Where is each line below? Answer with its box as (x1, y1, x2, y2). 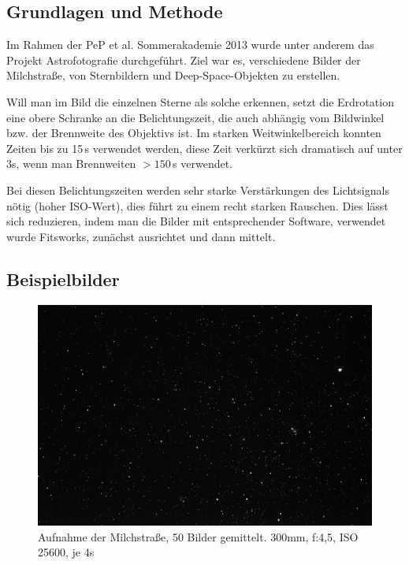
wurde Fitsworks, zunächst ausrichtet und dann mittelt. (6, 228, 276, 244)
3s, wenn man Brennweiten (6, 155, 136, 172)
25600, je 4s (38, 544, 95, 560)
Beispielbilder (6, 266, 120, 291)
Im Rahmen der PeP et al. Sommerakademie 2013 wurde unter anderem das (6, 36, 374, 53)
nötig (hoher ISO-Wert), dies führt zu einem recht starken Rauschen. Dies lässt (6, 197, 389, 214)
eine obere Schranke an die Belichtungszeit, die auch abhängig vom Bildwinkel (6, 109, 385, 125)
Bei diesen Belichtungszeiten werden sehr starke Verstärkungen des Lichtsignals (6, 181, 389, 198)
